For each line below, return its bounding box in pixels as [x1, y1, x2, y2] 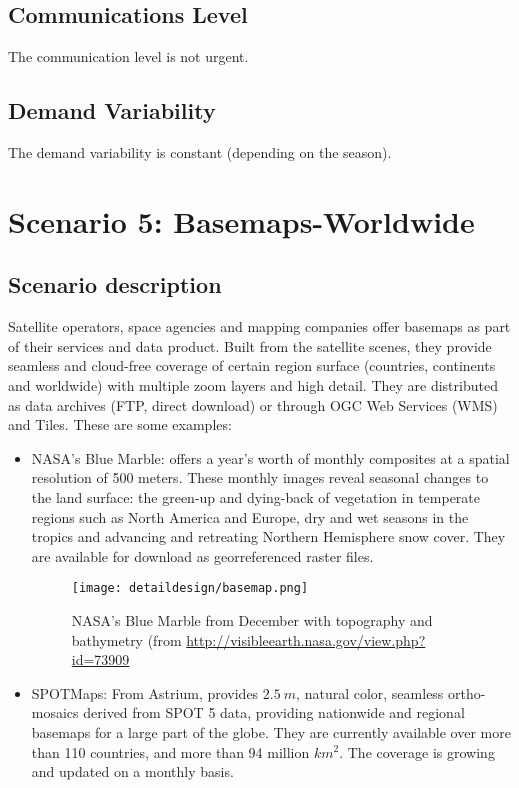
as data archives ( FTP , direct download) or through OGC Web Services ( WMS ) [8, 394, 498, 415]
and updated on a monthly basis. [31, 761, 234, 782]
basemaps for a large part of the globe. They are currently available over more [31, 721, 511, 742]
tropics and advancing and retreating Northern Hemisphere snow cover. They [31, 526, 506, 547]
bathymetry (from [71, 629, 182, 650]
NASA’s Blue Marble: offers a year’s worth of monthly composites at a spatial [31, 447, 510, 468]
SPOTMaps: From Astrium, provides [31, 682, 259, 703]
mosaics [31, 702, 79, 723]
